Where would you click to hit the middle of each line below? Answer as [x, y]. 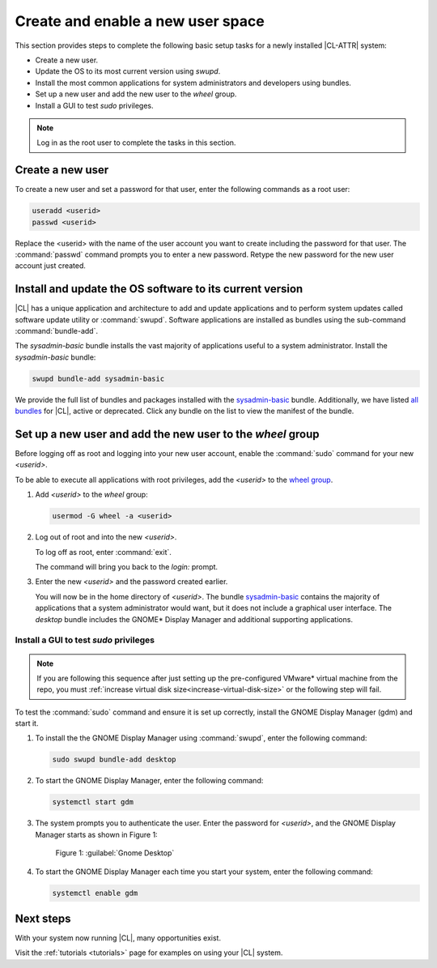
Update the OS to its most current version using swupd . [128, 71]
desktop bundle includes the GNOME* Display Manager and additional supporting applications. [194, 619]
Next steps [43, 918]
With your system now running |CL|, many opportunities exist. [118, 938]
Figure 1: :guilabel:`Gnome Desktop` [115, 853]
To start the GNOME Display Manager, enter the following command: [149, 781]
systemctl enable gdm [95, 893]
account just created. [51, 266]
